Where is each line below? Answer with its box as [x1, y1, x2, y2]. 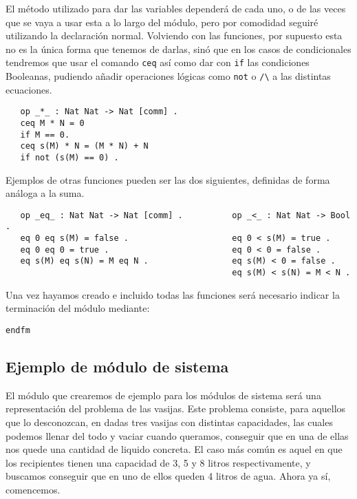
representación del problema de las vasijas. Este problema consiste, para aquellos [6, 401, 346, 416]
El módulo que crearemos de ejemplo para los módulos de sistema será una [6, 387, 321, 402]
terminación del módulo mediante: [6, 301, 150, 315]
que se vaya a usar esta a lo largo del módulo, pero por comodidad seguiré [6, 14, 318, 29]
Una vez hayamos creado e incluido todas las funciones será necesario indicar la [6, 287, 340, 301]
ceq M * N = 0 [20, 118, 85, 128]
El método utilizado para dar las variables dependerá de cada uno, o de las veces [6, 1, 346, 15]
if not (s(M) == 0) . [20, 152, 119, 162]
